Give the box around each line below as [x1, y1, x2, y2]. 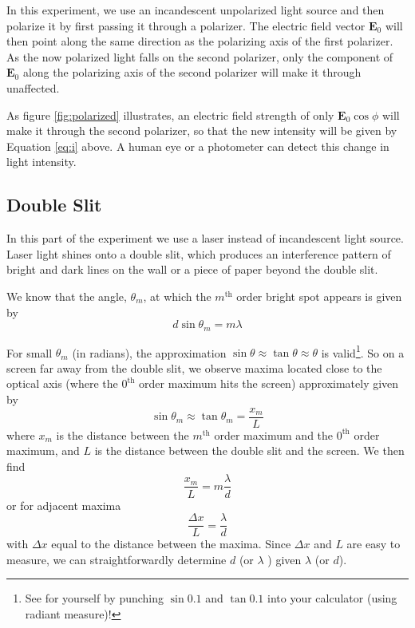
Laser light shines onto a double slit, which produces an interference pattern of [6, 245, 391, 262]
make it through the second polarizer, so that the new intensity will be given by [6, 122, 397, 139]
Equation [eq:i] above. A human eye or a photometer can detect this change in [6, 137, 389, 154]
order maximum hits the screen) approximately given [139, 375, 399, 392]
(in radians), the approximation [72, 344, 227, 361]
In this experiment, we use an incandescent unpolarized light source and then [6, 2, 385, 18]
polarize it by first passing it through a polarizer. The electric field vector [6, 17, 366, 34]
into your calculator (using [267, 590, 397, 606]
